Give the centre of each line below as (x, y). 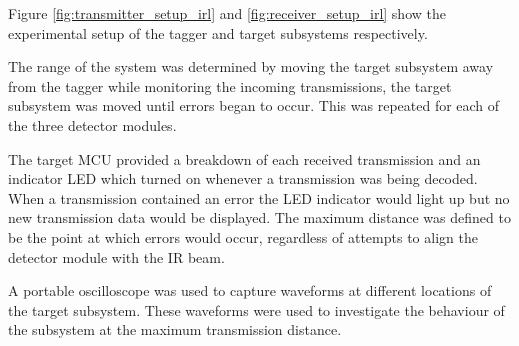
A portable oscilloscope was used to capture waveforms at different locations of (250, 290)
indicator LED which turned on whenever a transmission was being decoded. (243, 178)
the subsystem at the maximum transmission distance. (175, 329)
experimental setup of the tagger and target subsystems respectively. (218, 32)
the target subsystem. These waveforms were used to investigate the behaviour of (256, 309)
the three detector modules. (92, 124)
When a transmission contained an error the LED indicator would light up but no (259, 197)
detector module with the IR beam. (116, 256)
